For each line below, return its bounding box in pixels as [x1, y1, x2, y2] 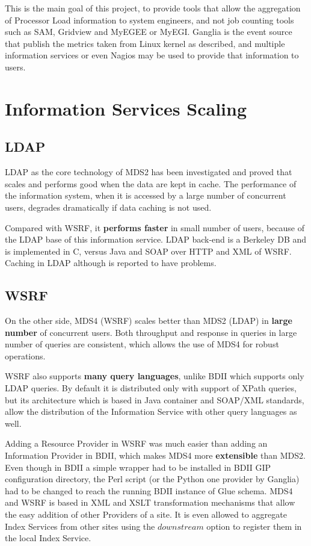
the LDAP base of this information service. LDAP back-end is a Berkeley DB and [5, 233, 307, 246]
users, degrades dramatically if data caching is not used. [5, 200, 212, 213]
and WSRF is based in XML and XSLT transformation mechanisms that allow [5, 496, 295, 509]
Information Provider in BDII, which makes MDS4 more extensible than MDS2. [5, 449, 306, 462]
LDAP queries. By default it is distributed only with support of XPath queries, [5, 382, 297, 394]
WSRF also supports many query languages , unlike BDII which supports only [5, 370, 304, 382]
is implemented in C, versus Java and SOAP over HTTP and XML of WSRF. [5, 244, 292, 257]
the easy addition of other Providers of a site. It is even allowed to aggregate [5, 508, 287, 520]
